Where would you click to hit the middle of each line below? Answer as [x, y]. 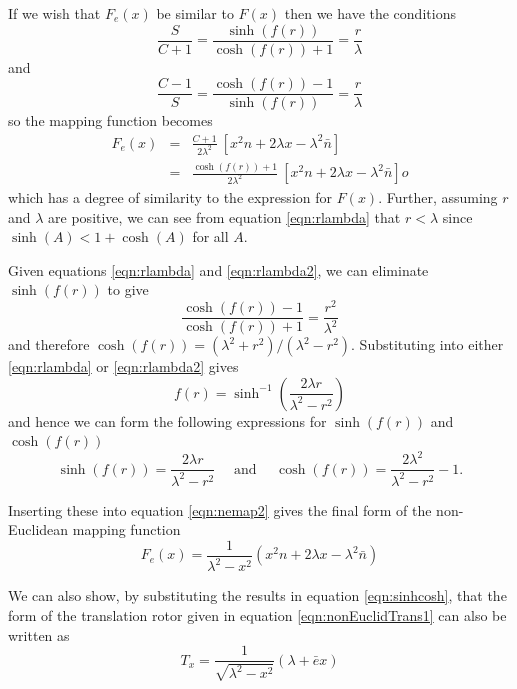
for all [210, 236]
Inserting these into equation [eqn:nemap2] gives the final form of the [220, 509]
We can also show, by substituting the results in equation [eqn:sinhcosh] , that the [257, 595]
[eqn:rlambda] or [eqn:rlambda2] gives [123, 366]
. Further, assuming [438, 197]
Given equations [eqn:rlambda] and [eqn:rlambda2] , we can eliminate [218, 269]
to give [128, 289]
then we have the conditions [370, 13]
